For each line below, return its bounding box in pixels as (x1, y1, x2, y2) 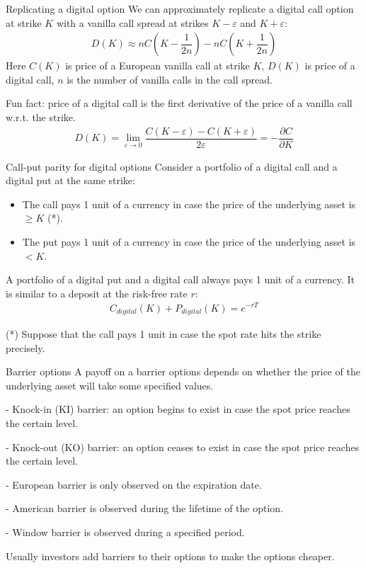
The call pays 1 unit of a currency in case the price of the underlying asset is (22, 196, 356, 211)
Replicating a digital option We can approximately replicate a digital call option (6, 1, 354, 16)
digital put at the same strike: (6, 173, 135, 188)
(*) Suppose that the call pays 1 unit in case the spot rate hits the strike (6, 326, 321, 341)
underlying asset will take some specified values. (6, 377, 214, 392)
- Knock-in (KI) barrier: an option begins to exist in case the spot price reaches (6, 402, 350, 416)
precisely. (6, 340, 45, 355)
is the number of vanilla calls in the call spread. (67, 72, 273, 86)
